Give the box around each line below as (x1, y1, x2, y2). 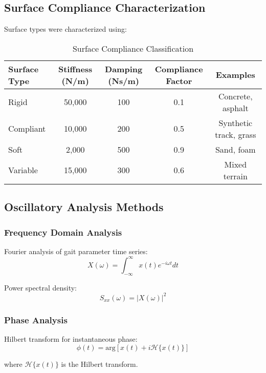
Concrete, (218, 90, 253, 102)
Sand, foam (215, 143, 256, 155)
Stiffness (58, 63, 93, 75)
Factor (166, 74, 192, 87)
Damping (105, 63, 143, 75)
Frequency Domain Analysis (4, 225, 122, 238)
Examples (215, 69, 255, 81)
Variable (8, 164, 38, 176)
